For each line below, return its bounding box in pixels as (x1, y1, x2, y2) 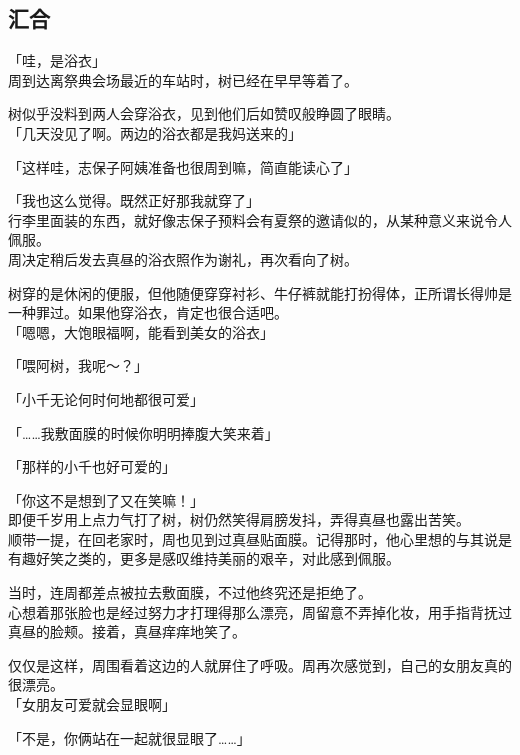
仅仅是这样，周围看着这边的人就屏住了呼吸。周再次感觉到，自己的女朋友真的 (8, 654, 512, 675)
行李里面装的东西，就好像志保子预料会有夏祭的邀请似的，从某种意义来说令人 (8, 209, 512, 230)
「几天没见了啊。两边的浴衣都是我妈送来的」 (8, 122, 302, 143)
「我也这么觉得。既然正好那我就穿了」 (8, 190, 260, 211)
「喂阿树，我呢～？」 (8, 355, 148, 376)
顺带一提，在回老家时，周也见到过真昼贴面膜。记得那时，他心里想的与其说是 (8, 528, 512, 549)
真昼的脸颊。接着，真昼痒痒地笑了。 (8, 621, 246, 642)
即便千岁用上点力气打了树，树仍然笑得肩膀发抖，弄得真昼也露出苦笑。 (8, 509, 470, 530)
